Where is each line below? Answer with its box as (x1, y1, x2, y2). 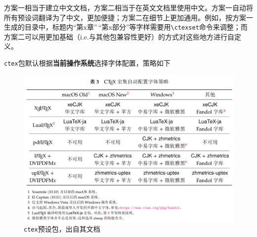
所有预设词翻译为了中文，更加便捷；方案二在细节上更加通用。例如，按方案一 (4, 12, 253, 22)
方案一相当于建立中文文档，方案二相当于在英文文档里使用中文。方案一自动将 (4, 2, 253, 12)
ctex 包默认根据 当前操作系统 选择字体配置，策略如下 (4, 58, 171, 68)
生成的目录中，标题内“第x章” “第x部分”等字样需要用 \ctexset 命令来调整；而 (4, 22, 248, 32)
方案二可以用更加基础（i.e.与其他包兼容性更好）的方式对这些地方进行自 (4, 31, 234, 41)
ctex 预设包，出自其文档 (24, 224, 100, 234)
